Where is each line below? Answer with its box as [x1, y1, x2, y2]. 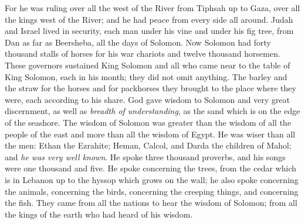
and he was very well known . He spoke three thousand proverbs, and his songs [5, 150, 286, 163]
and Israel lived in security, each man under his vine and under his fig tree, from [5, 25, 294, 37]
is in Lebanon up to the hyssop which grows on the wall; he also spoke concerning [5, 173, 299, 185]
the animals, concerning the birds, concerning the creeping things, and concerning [5, 185, 299, 197]
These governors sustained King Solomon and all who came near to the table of [5, 58, 290, 71]
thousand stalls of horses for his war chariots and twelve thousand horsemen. [5, 47, 280, 60]
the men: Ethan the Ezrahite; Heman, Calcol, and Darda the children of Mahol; [5, 139, 292, 151]
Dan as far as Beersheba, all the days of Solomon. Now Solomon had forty [5, 36, 271, 48]
